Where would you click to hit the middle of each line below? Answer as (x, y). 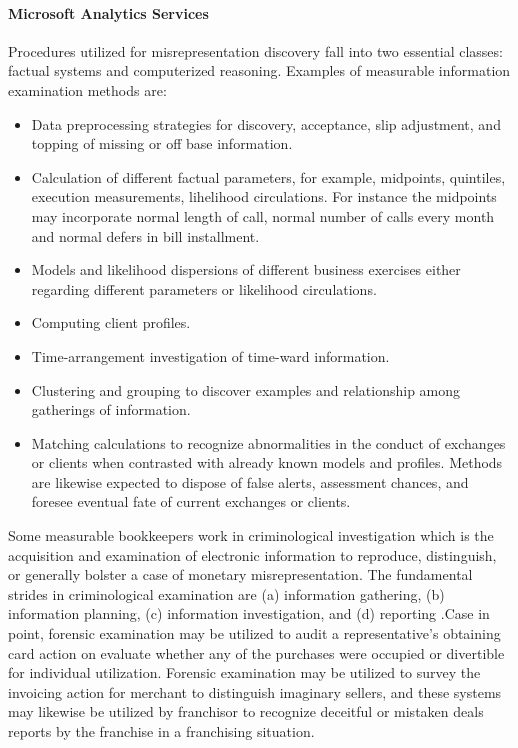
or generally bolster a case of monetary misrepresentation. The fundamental (240, 574)
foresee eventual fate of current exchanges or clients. (191, 501)
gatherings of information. (111, 409)
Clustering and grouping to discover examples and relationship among (246, 389)
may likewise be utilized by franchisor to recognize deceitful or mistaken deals (246, 711)
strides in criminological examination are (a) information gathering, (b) (226, 593)
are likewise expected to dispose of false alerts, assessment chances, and (250, 481)
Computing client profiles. (111, 322)
